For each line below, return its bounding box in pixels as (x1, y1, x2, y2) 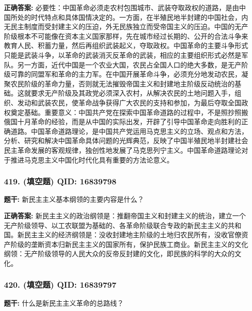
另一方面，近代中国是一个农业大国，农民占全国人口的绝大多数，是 (17, 59, 228, 69)
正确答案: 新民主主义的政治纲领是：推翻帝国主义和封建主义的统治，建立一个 (4, 210, 246, 220)
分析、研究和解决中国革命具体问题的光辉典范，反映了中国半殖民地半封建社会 (4, 135, 248, 146)
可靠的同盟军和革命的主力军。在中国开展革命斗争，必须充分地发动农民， (10, 69, 241, 79)
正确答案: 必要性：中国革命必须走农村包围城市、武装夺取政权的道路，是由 (4, 2, 239, 12)
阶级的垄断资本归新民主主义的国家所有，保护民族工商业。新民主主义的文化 (10, 239, 248, 249)
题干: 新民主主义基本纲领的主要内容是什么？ (4, 194, 144, 204)
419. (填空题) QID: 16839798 (4, 175, 117, 187)
